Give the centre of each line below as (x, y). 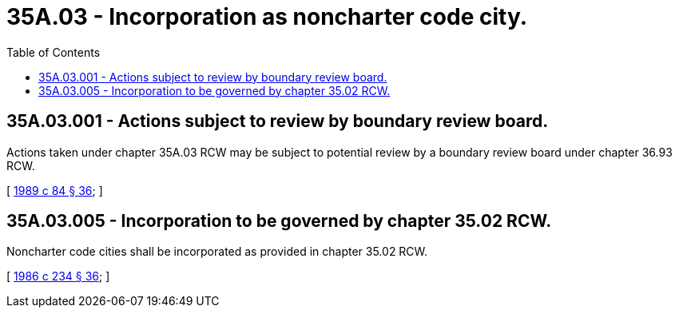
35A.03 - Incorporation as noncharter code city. (267, 17)
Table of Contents (54, 52)
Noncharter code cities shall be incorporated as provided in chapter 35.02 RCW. (217, 252)
